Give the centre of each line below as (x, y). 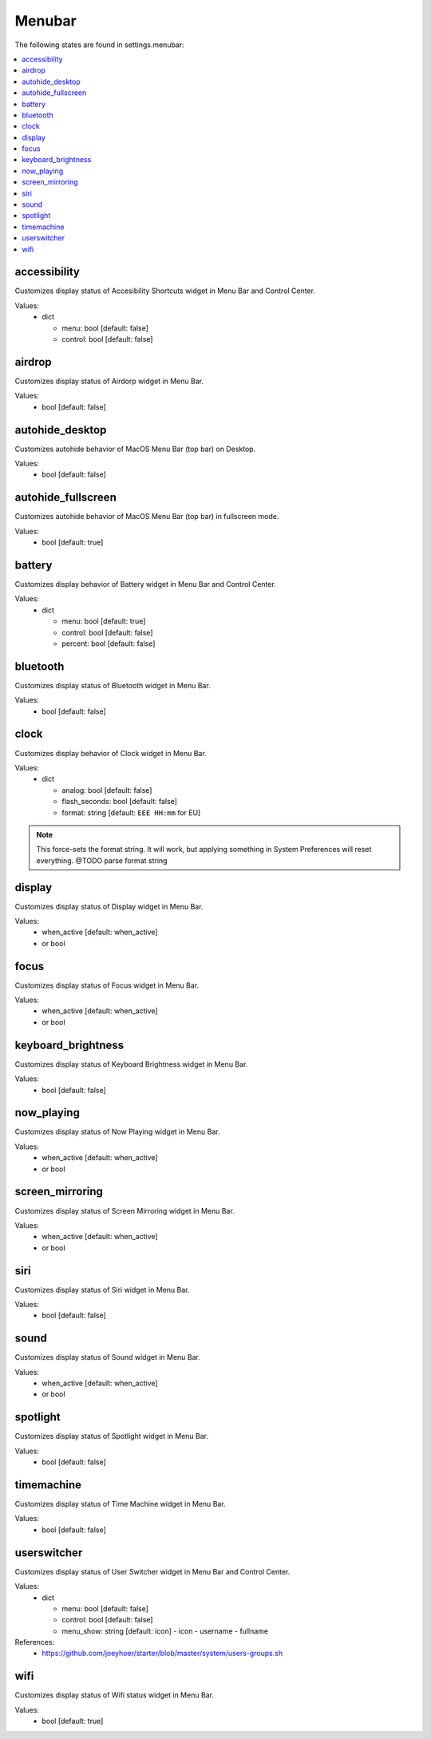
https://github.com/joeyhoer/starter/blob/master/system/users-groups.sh (162, 1654)
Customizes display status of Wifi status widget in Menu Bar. (115, 1695)
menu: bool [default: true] (104, 621)
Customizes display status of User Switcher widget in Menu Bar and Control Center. (152, 1571)
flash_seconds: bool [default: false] (119, 802)
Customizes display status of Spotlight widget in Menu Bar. (112, 1436)
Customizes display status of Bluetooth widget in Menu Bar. (113, 685)
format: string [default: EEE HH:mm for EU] (131, 812)
